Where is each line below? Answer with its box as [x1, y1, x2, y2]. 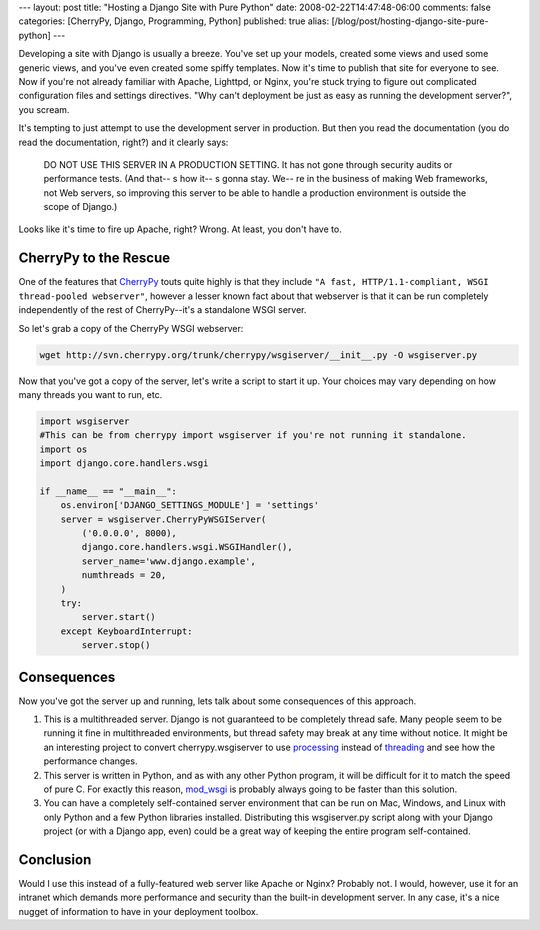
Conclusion [18, 851, 92, 868]
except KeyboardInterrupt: [60, 625, 194, 637]
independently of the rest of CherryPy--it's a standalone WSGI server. [18, 304, 307, 316]
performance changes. [43, 755, 138, 767]
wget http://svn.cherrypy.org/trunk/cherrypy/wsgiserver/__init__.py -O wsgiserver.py [39, 349, 478, 360]
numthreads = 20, [81, 570, 167, 581]
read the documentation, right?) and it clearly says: [18, 136, 229, 148]
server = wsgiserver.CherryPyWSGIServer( [60, 513, 267, 525]
